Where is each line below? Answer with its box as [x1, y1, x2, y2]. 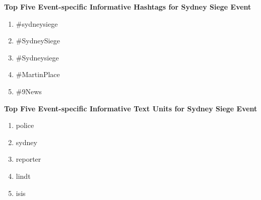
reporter [16, 154, 41, 164]
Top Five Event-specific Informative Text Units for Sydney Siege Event [4, 103, 257, 113]
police [16, 120, 34, 130]
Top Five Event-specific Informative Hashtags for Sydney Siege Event [4, 2, 251, 12]
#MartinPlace [16, 69, 60, 80]
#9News [16, 86, 42, 96]
